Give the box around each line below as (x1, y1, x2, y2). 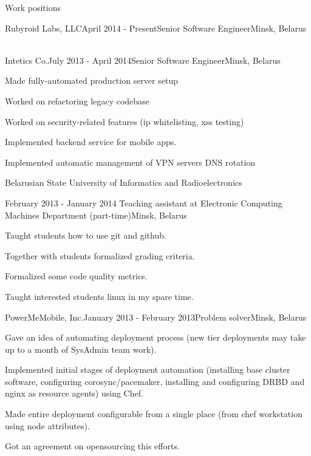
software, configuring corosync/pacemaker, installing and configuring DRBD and (5, 375, 305, 387)
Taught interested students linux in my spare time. (5, 290, 194, 302)
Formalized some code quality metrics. (5, 270, 148, 282)
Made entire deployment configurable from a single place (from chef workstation (5, 407, 302, 420)
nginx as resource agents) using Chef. (5, 387, 143, 400)
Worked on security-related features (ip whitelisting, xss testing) (5, 115, 244, 128)
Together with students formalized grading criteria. (5, 249, 195, 262)
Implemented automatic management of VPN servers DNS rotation (5, 155, 256, 168)
